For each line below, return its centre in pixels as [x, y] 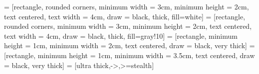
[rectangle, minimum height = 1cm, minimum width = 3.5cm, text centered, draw [129, 55]
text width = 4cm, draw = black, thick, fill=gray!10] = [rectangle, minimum [121, 36]
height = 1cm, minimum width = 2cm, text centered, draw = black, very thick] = [129, 45]
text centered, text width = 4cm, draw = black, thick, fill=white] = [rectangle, [125, 16]
